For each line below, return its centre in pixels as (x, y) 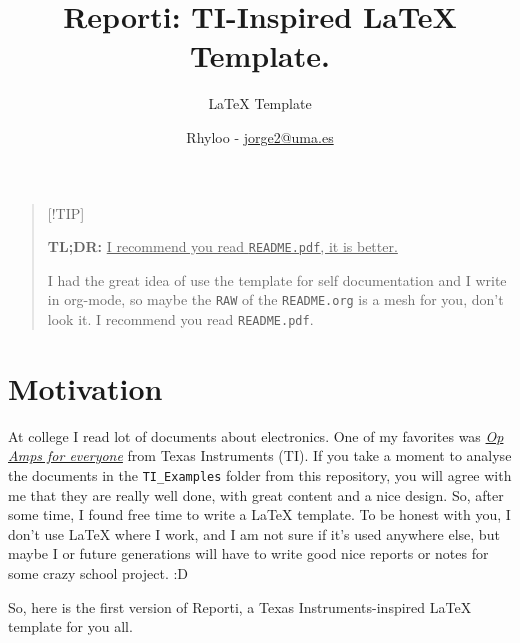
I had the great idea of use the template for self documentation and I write (277, 279)
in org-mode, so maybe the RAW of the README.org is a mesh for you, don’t (275, 299)
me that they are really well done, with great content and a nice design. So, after (256, 494)
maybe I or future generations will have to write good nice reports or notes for (248, 553)
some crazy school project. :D (98, 573)
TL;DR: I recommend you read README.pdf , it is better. (222, 246)
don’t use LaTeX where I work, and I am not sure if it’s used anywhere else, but (254, 533)
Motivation (85, 387)
